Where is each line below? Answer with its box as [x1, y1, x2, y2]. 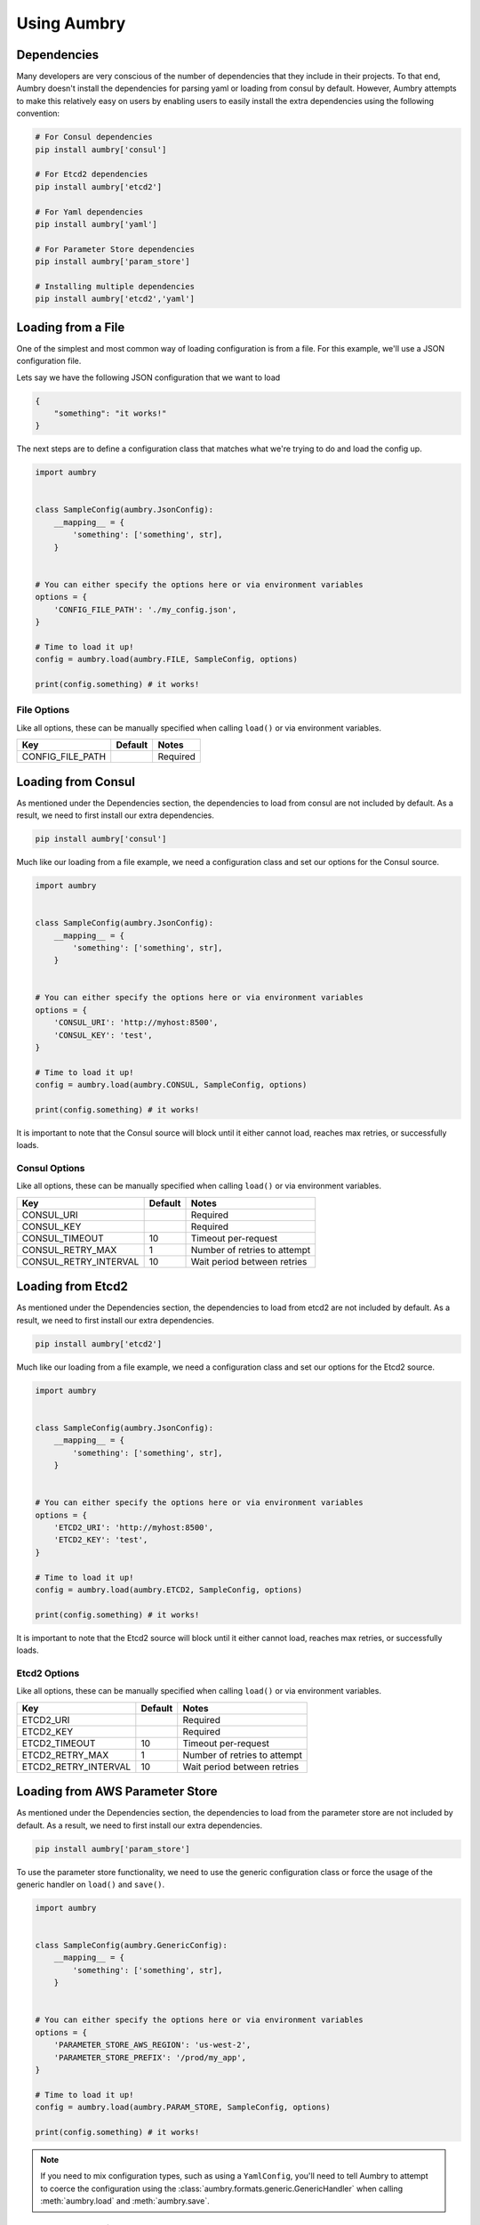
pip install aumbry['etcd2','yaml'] [35, 294, 196, 304]
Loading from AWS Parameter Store [16, 1784, 218, 1800]
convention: [16, 108, 60, 119]
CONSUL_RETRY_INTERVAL [21, 1255, 140, 1267]
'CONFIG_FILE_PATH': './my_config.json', [53, 604, 237, 614]
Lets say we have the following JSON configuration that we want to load [16, 372, 281, 383]
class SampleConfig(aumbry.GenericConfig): [35, 1940, 228, 1951]
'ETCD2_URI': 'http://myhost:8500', [53, 1523, 213, 1533]
